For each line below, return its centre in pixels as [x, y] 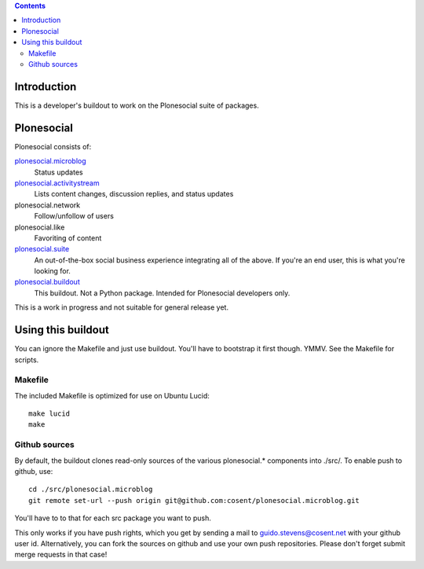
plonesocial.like [40, 227]
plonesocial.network [48, 205]
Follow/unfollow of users [74, 216]
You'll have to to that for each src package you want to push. [113, 518]
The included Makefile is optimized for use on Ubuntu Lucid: [112, 395]
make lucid [49, 414]
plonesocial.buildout [47, 282]
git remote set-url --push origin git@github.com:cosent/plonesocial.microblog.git [194, 500]
